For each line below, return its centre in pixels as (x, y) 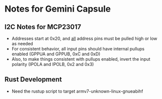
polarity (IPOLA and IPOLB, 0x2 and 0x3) (53, 64)
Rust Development (33, 79)
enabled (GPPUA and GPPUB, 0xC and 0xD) (56, 54)
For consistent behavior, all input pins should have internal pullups (78, 49)
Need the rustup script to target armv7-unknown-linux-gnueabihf (77, 91)
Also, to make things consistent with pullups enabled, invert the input (81, 59)
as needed (22, 44)
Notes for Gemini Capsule (58, 9)
